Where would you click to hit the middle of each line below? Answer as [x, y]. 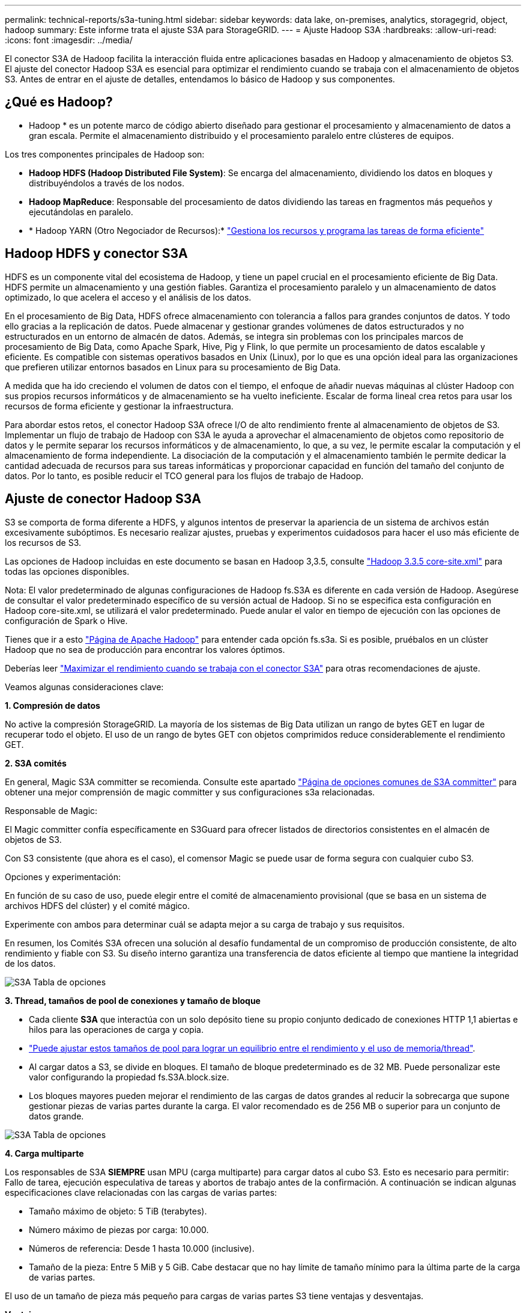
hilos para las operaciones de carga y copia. [116, 1029]
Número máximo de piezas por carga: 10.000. [119, 1229]
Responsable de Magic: [51, 810]
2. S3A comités [36, 763]
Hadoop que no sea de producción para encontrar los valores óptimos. [145, 649]
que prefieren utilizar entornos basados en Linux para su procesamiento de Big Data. [173, 367]
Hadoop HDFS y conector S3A [96, 254]
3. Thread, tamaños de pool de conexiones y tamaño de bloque [133, 1000]
